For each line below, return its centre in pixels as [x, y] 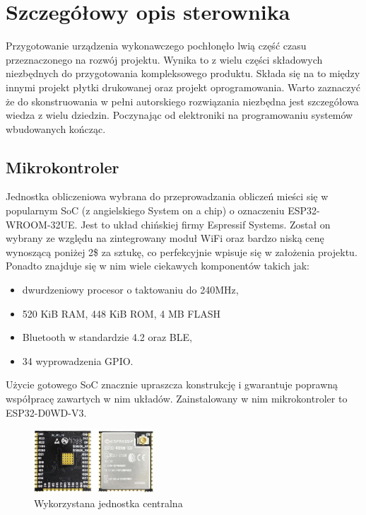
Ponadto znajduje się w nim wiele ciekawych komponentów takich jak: [158, 266]
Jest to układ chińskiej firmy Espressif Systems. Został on [206, 224]
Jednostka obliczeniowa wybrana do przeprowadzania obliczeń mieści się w [167, 196]
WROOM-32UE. [42, 224]
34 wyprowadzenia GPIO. [78, 360]
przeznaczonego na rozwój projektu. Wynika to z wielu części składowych [164, 59]
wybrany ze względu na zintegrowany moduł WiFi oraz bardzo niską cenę [165, 238]
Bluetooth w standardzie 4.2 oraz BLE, [107, 337]
